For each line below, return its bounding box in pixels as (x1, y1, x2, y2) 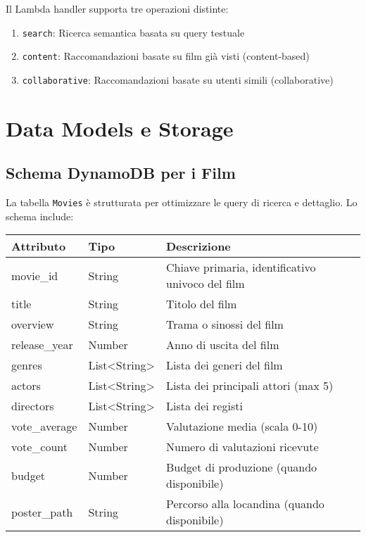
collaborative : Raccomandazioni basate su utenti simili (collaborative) (22, 72, 334, 87)
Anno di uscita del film (165, 336, 279, 353)
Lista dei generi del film (165, 357, 283, 374)
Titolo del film (165, 296, 237, 312)
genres (11, 357, 42, 374)
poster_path (11, 503, 73, 520)
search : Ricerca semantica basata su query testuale (22, 25, 245, 39)
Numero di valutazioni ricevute (165, 438, 319, 455)
